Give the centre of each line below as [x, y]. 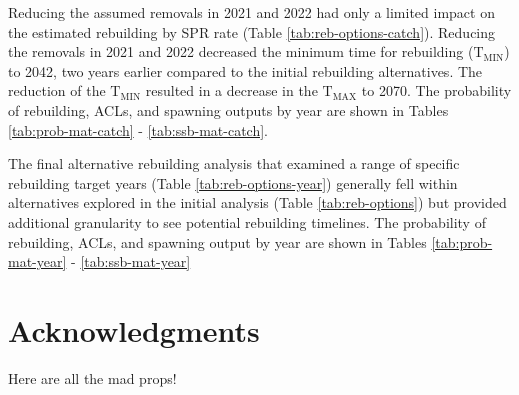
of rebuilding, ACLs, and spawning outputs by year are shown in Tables [228, 109]
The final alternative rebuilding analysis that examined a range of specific [234, 163]
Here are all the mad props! [92, 377]
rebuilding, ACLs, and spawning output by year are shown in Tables [217, 241]
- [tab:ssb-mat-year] [131, 261]
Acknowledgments [134, 329]
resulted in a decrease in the [231, 90]
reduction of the [57, 90]
